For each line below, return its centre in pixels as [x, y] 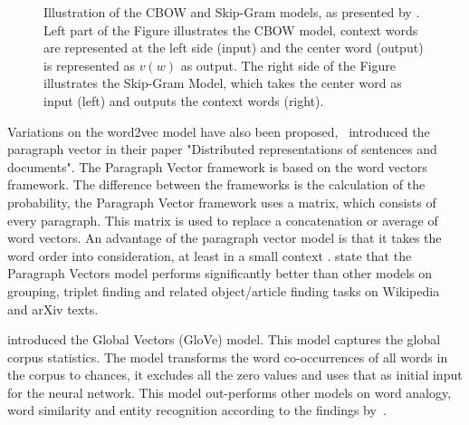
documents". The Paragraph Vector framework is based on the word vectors [217, 166]
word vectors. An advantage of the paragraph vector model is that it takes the [225, 238]
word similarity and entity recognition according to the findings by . [197, 410]
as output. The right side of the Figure [288, 65]
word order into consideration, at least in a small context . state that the [210, 255]
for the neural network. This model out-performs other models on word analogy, [230, 392]
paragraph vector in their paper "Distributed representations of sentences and [222, 149]
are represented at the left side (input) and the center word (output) [234, 48]
